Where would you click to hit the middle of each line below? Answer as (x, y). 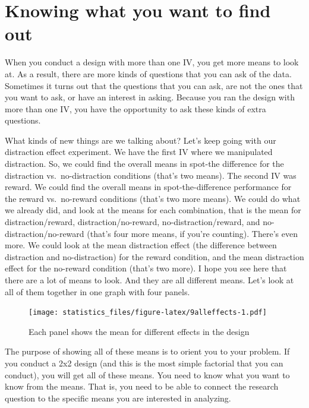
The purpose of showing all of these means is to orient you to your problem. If (147, 351)
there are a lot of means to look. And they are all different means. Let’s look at (149, 280)
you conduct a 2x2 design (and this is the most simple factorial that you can (144, 363)
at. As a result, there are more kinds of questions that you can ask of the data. (148, 73)
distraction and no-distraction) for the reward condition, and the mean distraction (154, 256)
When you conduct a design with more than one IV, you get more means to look (152, 62)
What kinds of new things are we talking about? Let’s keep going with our (141, 140)
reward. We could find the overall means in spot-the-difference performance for (148, 187)
